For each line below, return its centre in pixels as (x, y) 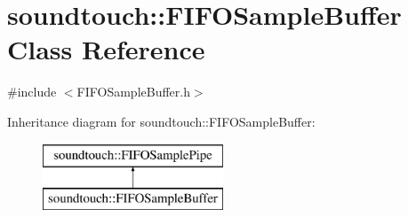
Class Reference (106, 49)
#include (32, 92)
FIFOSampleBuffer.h (133, 92)
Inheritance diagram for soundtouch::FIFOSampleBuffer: (161, 121)
